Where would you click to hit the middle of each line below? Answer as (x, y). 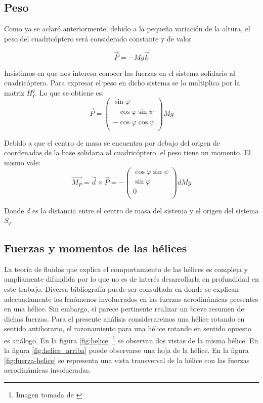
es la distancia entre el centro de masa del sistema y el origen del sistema (146, 210)
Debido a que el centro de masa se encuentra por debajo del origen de (112, 142)
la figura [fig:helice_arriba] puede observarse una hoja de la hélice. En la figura (126, 350)
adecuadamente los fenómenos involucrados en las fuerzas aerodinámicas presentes (131, 299)
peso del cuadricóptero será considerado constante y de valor (98, 38)
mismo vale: (23, 162)
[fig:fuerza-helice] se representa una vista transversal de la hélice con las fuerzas (127, 360)
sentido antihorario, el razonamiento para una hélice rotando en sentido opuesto (128, 328)
